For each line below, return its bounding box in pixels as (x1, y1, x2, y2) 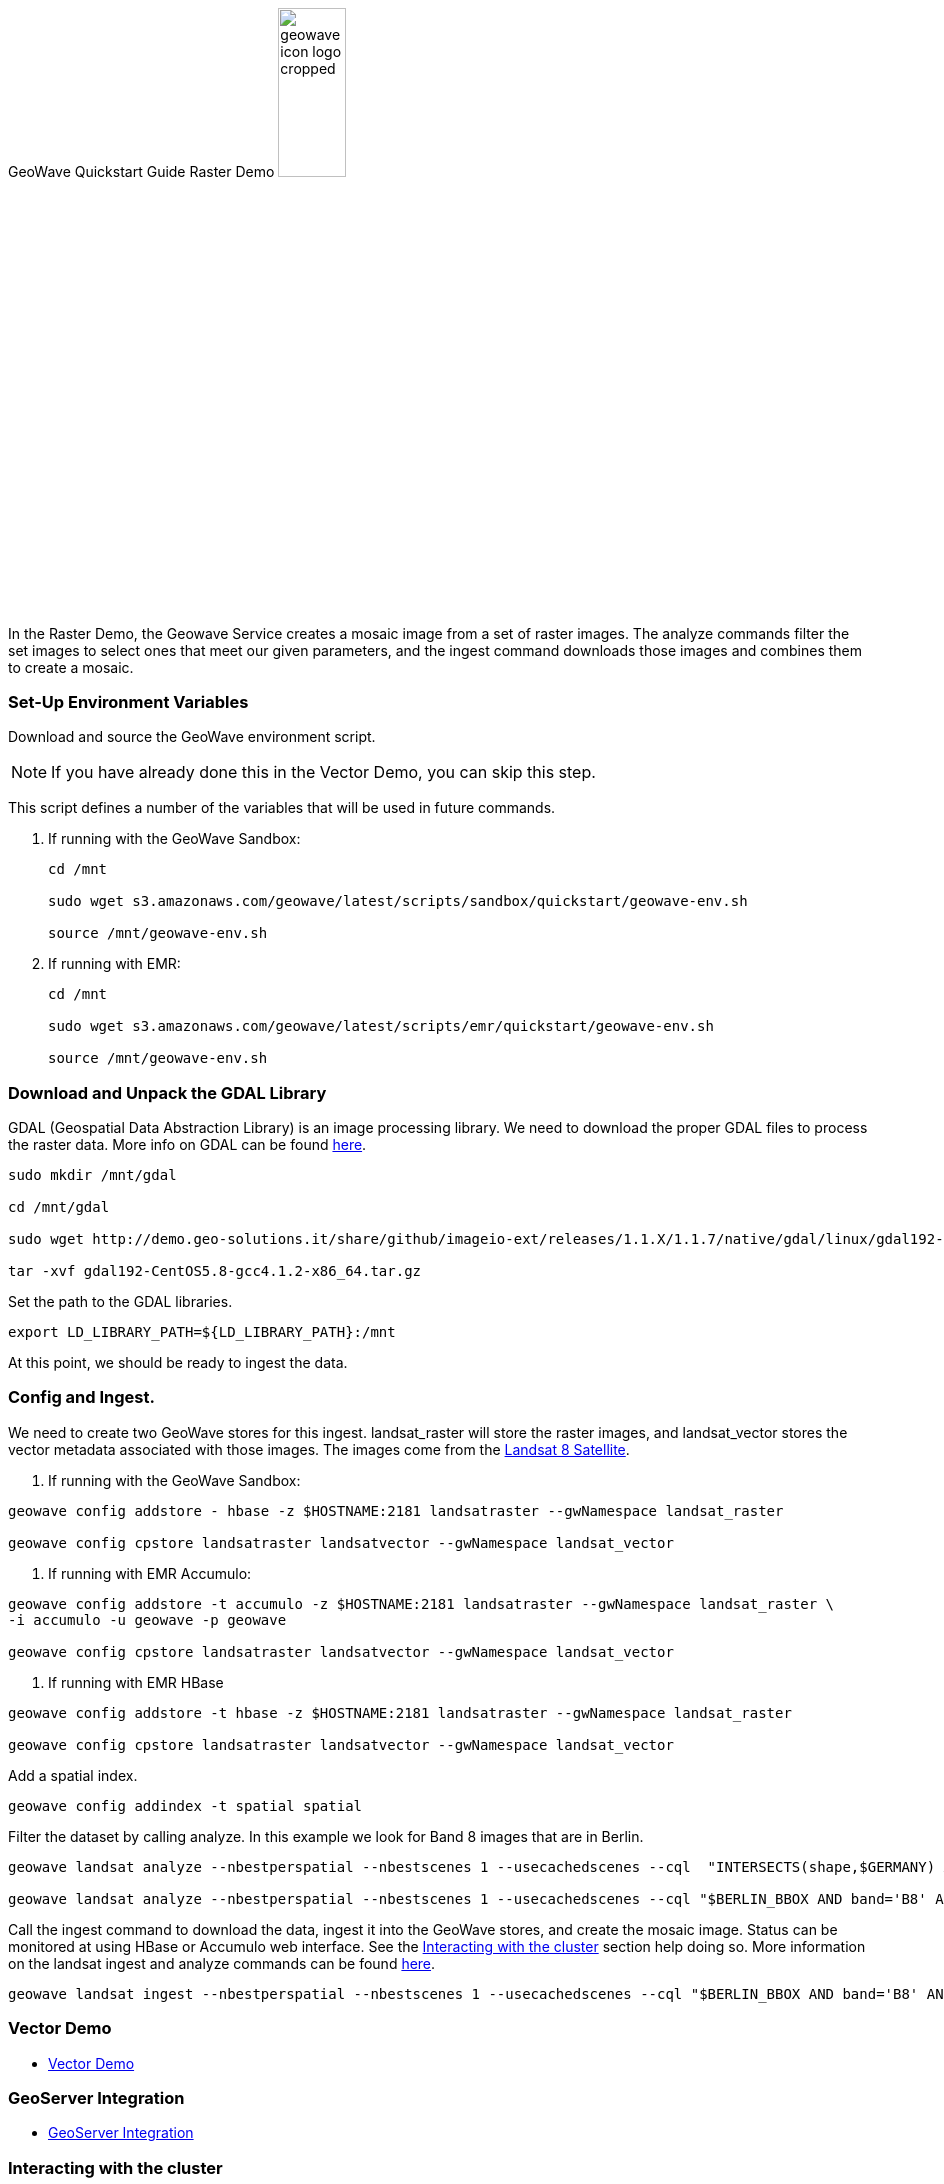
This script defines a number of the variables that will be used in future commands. (8, 799, 556, 817)
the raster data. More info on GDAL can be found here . (8, 1136, 367, 1154)
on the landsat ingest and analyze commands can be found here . (8, 1954, 436, 1972)
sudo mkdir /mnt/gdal (8, 1167, 177, 1184)
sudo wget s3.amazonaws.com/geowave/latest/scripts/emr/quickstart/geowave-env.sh (48, 1018, 714, 1035)
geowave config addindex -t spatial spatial (8, 1797, 363, 1814)
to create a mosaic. (8, 658, 134, 676)
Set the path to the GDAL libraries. (8, 1293, 233, 1311)
